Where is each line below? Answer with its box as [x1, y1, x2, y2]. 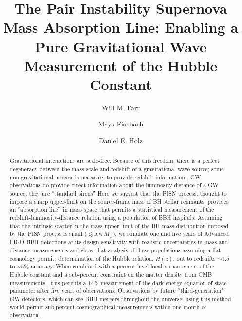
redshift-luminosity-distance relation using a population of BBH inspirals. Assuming [9, 214, 223, 222]
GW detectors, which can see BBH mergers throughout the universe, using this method [9, 294, 231, 303]
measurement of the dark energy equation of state [100, 278, 227, 286]
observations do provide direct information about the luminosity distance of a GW [9, 181, 219, 189]
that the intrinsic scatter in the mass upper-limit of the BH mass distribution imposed [9, 221, 229, 230]
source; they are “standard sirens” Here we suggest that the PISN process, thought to [9, 189, 227, 197]
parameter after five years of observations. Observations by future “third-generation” [9, 286, 224, 295]
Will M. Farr [101, 102, 140, 112]
